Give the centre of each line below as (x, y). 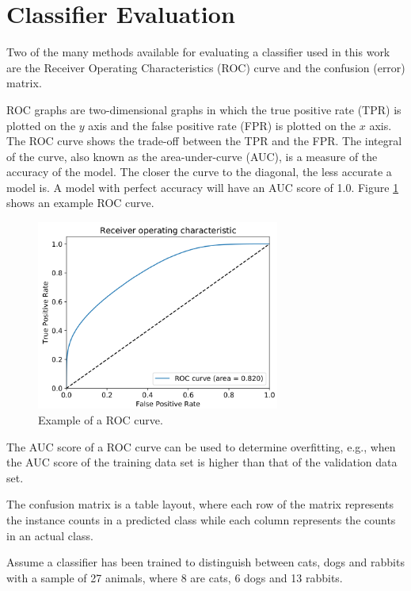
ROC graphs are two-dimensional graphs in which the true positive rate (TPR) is (204, 109)
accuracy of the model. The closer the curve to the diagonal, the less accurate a (199, 172)
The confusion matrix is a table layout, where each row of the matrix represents (200, 504)
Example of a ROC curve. (101, 420)
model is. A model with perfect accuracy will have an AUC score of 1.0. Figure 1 (203, 187)
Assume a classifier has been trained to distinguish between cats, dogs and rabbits (205, 562)
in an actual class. (50, 535)
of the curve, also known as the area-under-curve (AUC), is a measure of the (192, 156)
